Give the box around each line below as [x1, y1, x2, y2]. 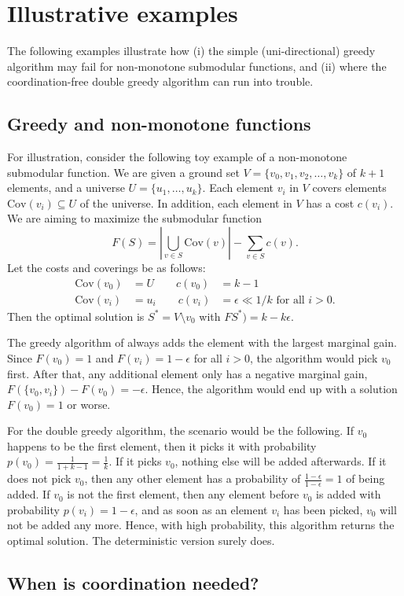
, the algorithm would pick [250, 349, 378, 366]
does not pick [7, 470, 72, 487]
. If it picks [108, 453, 162, 469]
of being [346, 470, 385, 487]
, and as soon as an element [134, 501, 268, 517]
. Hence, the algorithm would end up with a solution [145, 381, 398, 397]
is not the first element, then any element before [67, 486, 299, 502]
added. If [7, 486, 50, 502]
